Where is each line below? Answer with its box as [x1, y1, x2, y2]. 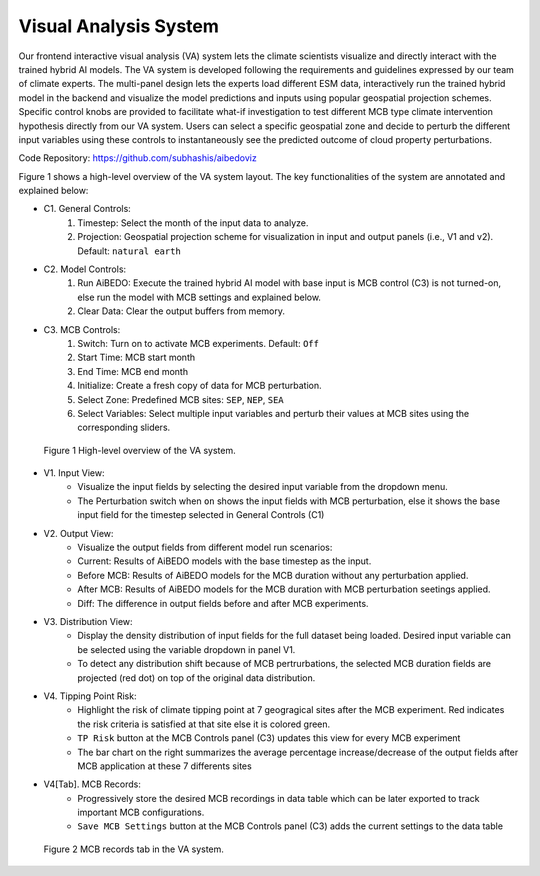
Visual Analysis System [18, 15, 220, 37]
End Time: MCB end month [77, 365, 189, 377]
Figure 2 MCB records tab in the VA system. [43, 843, 225, 855]
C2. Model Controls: [43, 263, 127, 275]
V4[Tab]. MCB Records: [43, 778, 142, 790]
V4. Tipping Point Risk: [43, 690, 137, 702]
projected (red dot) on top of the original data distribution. [77, 671, 316, 684]
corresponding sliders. [77, 421, 171, 434]
